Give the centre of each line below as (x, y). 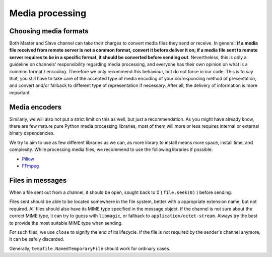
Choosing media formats (49, 31)
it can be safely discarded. (37, 239)
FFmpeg (30, 166)
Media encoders (36, 107)
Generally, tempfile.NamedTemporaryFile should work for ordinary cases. (90, 248)
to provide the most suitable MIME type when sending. (66, 223)
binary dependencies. (32, 133)
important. (20, 92)
